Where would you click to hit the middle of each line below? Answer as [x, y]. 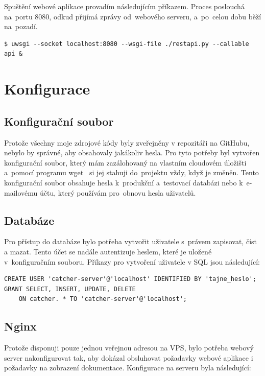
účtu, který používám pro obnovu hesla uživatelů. [118, 192]
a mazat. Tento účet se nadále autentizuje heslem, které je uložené [108, 251]
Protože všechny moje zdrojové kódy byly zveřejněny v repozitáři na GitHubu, [127, 142]
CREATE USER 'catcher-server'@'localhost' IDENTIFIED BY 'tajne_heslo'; [130, 279]
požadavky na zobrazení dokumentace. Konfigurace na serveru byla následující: [128, 368]
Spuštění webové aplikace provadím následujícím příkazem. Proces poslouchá [124, 6]
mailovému [21, 192]
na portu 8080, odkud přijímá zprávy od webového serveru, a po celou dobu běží [133, 16]
